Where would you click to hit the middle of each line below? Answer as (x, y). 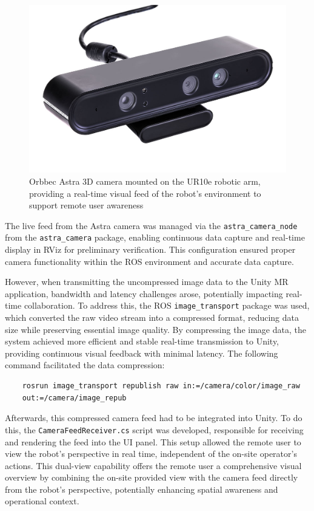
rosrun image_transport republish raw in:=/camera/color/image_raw (161, 386)
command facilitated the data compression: (85, 365)
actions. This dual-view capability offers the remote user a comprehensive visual (153, 465)
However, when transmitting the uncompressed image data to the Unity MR (147, 282)
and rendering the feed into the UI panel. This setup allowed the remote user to (153, 441)
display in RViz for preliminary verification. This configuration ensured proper (150, 249)
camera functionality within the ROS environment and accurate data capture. (149, 261)
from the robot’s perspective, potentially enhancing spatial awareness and (142, 489)
